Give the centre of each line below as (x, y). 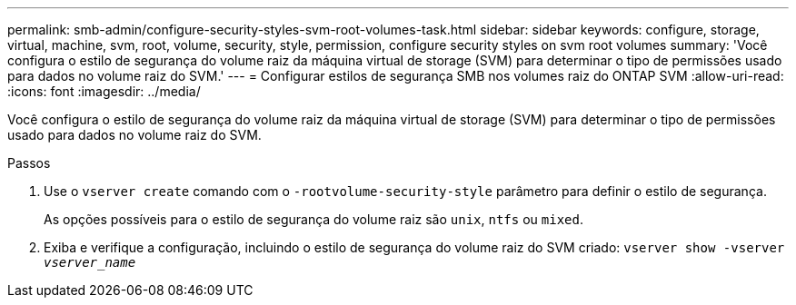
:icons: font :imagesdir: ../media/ (104, 91)
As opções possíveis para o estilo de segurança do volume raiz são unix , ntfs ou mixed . (313, 219)
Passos (29, 163)
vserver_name (90, 262)
